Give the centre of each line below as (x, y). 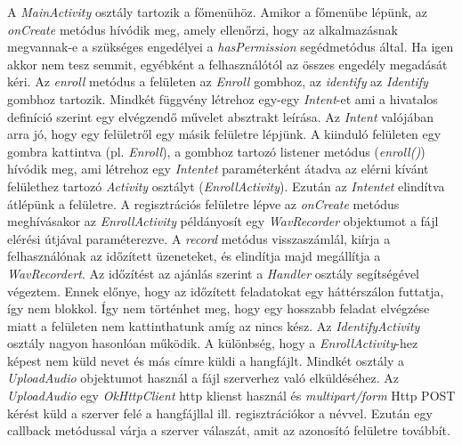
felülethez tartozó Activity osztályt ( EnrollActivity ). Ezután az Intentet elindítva (226, 186)
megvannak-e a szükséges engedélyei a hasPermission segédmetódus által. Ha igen (231, 47)
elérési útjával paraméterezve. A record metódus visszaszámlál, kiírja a (199, 238)
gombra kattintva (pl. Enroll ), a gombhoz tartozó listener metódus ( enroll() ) (216, 151)
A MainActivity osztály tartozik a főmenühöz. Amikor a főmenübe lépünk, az (218, 12)
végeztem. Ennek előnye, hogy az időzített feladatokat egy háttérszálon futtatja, (226, 291)
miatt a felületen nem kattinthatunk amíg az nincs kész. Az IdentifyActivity (214, 325)
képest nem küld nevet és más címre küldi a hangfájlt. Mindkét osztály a (206, 360)
